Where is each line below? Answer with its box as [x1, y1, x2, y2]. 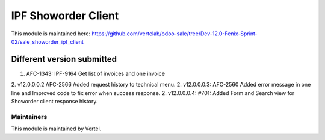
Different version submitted [11, 54, 117, 64]
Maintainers [11, 112, 48, 121]
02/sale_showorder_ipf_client [11, 38, 84, 45]
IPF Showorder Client [11, 9, 119, 22]
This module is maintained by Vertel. [11, 125, 102, 132]
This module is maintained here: [11, 30, 91, 37]
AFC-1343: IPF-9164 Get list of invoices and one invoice [26, 70, 166, 77]
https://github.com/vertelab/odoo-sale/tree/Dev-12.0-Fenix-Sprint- [91, 30, 258, 37]
